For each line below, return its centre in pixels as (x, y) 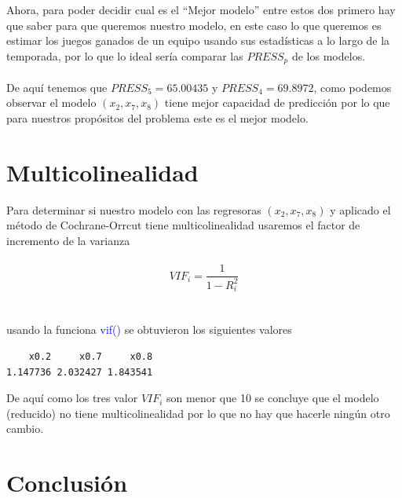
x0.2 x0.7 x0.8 (91, 357)
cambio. (25, 428)
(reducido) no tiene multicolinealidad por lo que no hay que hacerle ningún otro (198, 413)
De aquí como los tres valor (72, 398)
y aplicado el (360, 209)
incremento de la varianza (68, 240)
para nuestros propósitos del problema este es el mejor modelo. (157, 118)
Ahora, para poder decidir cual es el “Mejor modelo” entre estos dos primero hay (201, 9)
